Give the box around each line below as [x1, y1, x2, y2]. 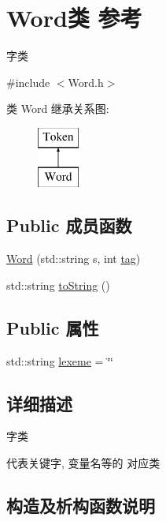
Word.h [68, 73, 104, 90]
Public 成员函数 [6, 213, 132, 238]
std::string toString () [6, 276, 110, 293]
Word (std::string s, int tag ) [6, 250, 141, 267]
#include [6, 73, 50, 90]
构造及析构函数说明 [6, 493, 155, 518]
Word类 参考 [6, 2, 142, 34]
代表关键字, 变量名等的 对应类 [6, 455, 160, 471]
